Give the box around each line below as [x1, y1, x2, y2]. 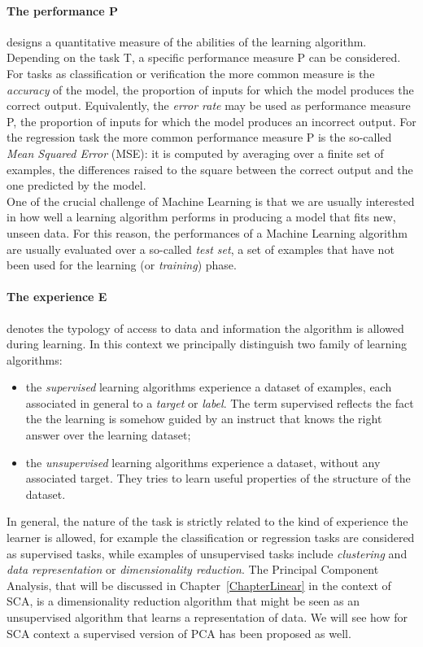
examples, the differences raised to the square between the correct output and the [7, 160, 413, 177]
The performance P [7, 2, 118, 19]
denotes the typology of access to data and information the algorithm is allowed [7, 319, 404, 336]
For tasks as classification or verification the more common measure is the [7, 64, 375, 81]
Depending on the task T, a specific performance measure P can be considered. [7, 49, 401, 66]
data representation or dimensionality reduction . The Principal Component [7, 561, 379, 578]
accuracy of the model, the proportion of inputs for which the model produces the [7, 81, 414, 98]
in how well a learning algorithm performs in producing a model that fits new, [7, 208, 396, 225]
